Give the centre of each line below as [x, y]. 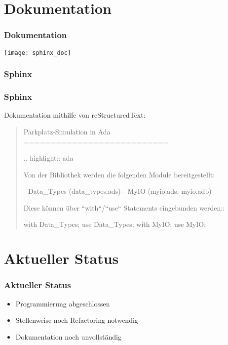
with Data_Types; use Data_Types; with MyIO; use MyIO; [115, 224]
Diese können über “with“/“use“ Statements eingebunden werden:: [124, 207]
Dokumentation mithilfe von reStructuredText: [75, 115]
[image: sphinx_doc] [38, 53]
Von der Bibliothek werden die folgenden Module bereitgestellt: [119, 174]
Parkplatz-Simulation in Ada [67, 131]
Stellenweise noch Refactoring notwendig [77, 320]
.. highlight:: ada [48, 158]
